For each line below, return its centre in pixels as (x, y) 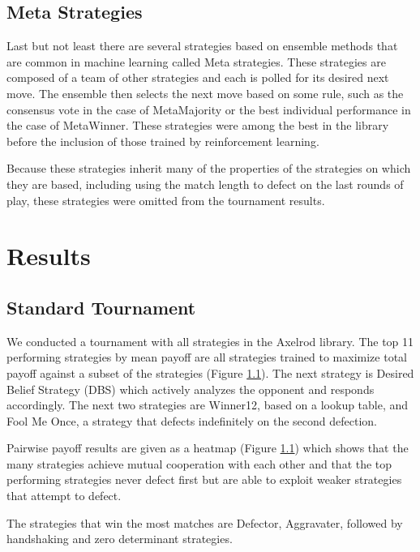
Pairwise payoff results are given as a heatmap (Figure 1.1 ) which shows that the (208, 448)
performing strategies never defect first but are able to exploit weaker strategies (204, 479)
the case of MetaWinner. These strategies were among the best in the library (198, 125)
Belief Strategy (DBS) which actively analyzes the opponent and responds (191, 389)
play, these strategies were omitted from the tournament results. (166, 200)
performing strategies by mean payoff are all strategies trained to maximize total (207, 357)
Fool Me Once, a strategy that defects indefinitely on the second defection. (192, 420)
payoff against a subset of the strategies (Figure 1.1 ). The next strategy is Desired (210, 372)
